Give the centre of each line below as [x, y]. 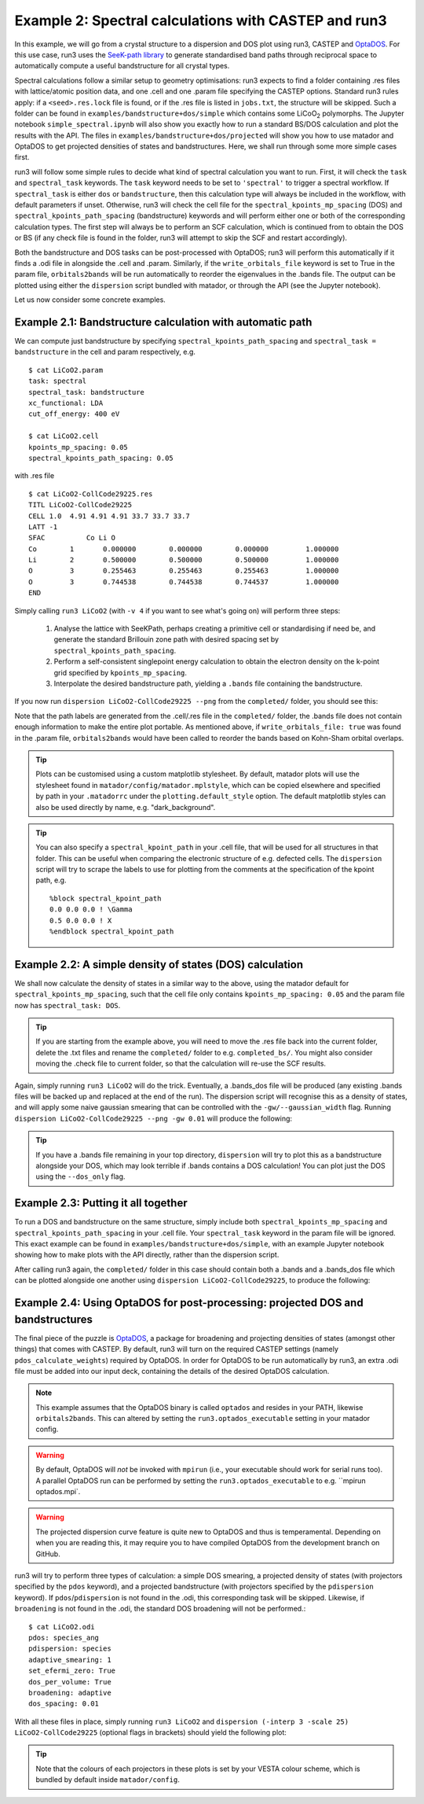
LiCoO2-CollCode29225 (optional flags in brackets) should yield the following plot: [150, 1732]
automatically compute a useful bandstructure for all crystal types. [122, 66]
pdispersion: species [70, 1649]
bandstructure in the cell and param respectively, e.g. [105, 352]
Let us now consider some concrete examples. [90, 300]
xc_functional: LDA [66, 403]
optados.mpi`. [58, 1492]
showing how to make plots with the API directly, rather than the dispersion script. [147, 1255]
